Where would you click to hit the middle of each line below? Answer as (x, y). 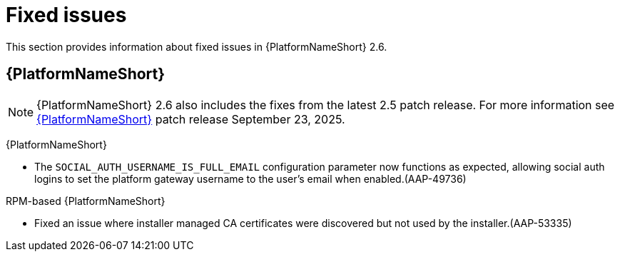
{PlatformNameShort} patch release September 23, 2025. (191, 119)
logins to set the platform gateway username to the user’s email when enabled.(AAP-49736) (250, 178)
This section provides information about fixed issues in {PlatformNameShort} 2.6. (197, 46)
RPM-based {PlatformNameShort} (86, 201)
